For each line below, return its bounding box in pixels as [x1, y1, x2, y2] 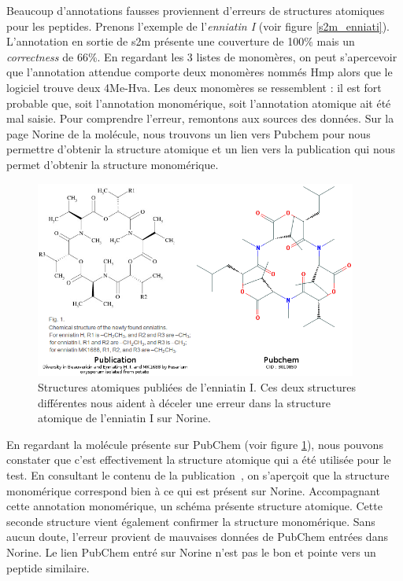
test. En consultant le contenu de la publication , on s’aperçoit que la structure [6, 467, 390, 483]
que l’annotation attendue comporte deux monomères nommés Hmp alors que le [6, 64, 393, 80]
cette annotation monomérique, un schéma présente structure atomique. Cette [6, 498, 383, 514]
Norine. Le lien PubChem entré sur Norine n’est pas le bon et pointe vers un [6, 543, 376, 560]
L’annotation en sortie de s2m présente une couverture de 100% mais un [6, 33, 355, 50]
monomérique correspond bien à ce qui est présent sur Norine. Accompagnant [6, 482, 380, 498]
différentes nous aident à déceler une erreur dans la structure [38, 394, 331, 410]
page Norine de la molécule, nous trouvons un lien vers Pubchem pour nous [6, 125, 371, 142]
